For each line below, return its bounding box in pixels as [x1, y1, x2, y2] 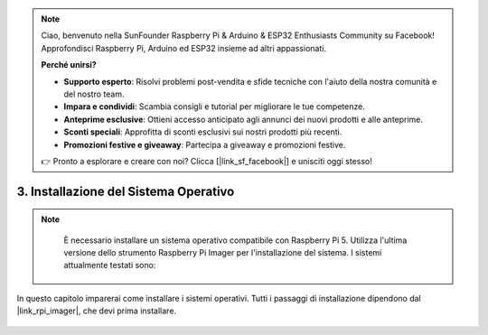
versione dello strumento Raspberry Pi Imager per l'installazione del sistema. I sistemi [63, 247, 382, 258]
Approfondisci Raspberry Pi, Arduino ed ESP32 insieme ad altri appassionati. [41, 42, 327, 53]
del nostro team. [63, 88, 125, 99]
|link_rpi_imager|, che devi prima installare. [16, 305, 176, 316]
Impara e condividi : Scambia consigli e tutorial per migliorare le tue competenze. [63, 101, 365, 112]
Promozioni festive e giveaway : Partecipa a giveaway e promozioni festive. [63, 139, 346, 150]
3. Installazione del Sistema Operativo [16, 183, 235, 199]
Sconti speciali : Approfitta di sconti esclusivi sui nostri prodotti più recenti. [63, 126, 343, 137]
